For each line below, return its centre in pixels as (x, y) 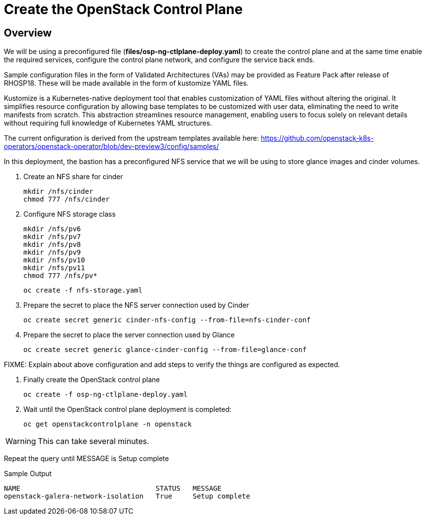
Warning (21, 441)
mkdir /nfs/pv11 (54, 268)
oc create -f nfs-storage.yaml (83, 290)
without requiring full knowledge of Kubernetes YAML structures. (108, 123)
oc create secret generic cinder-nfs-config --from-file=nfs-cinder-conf (167, 320)
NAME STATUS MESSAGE (113, 489)
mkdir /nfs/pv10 (54, 260)
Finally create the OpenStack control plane (92, 380)
